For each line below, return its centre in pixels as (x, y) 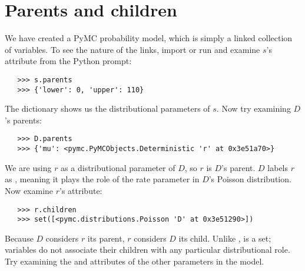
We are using (28, 167)
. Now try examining (253, 108)
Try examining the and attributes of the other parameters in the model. (135, 261)
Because (19, 238)
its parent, (106, 238)
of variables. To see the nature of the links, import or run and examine (132, 49)
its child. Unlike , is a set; (225, 238)
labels (278, 167)
